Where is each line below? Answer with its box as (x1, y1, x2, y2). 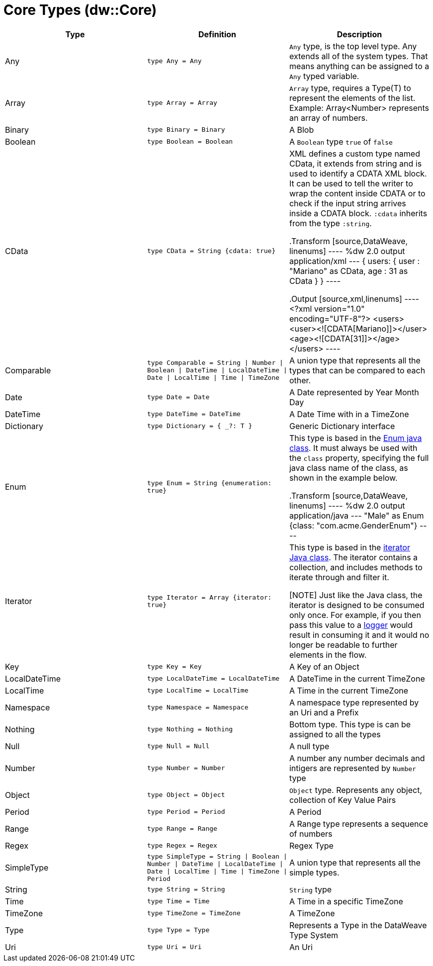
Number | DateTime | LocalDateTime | (147, 860, 283, 868)
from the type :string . (289, 218, 372, 228)
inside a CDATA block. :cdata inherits (289, 208, 428, 218)
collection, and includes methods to (289, 562, 423, 572)
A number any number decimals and (289, 753, 425, 763)
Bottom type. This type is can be (289, 719, 411, 729)
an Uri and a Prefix (289, 707, 359, 717)
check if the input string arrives (289, 198, 406, 208)
